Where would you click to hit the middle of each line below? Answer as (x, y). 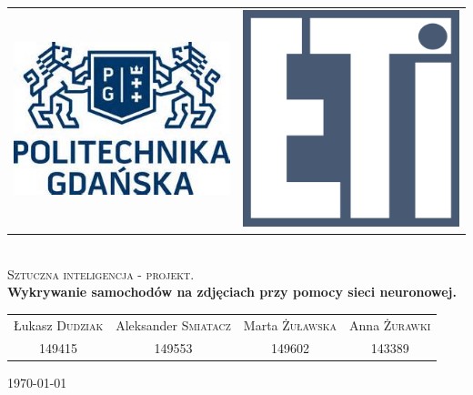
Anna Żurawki (390, 324)
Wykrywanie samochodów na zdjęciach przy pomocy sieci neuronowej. (232, 292)
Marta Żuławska (290, 324)
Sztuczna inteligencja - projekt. (101, 273)
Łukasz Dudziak (59, 324)
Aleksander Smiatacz (173, 324)
